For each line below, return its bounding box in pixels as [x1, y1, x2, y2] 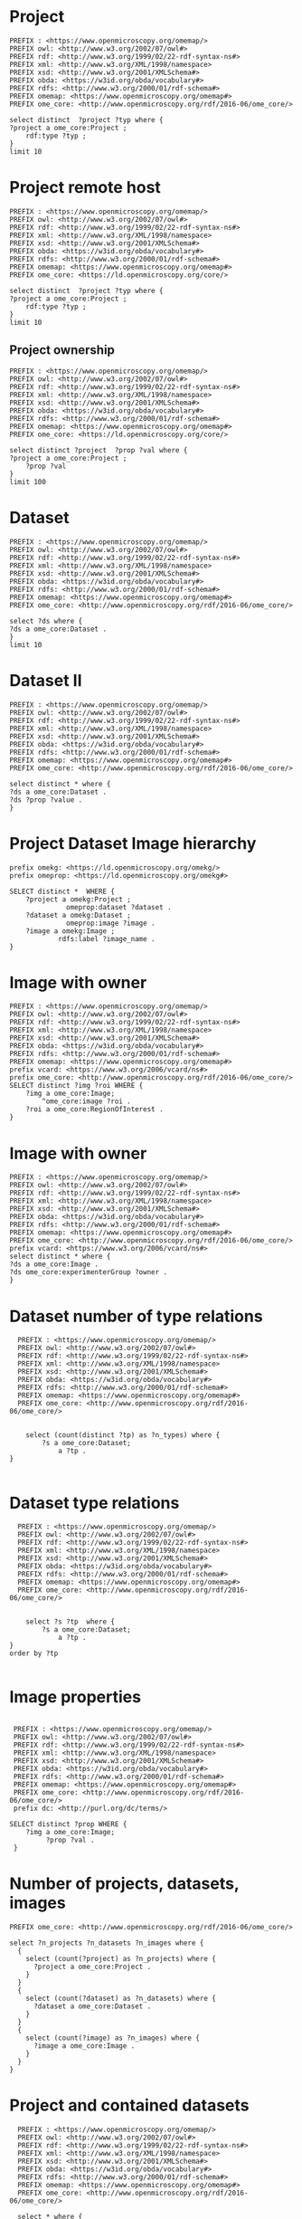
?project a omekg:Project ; [25, 894, 131, 904]
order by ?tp [9, 1649, 59, 1658]
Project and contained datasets [9, 2095, 250, 2116]
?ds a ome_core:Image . [9, 1260, 99, 1269]
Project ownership [9, 342, 116, 358]
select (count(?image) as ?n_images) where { [25, 2033, 201, 2043]
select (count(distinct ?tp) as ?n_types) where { [25, 1431, 221, 1440]
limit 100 [9, 477, 47, 486]
